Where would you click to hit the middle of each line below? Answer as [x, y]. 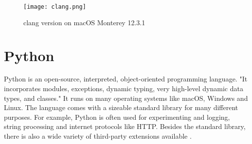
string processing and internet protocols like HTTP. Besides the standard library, [125, 126]
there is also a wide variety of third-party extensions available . [98, 136]
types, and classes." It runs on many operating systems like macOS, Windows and [126, 98]
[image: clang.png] [55, 7]
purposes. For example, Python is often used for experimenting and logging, [117, 117]
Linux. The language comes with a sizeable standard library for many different [121, 107]
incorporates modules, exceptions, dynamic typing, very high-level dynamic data [124, 88]
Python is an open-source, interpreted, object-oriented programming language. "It [126, 79]
